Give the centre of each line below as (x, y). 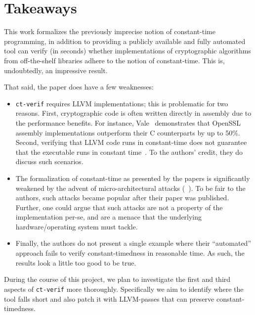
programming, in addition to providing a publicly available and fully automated (125, 41)
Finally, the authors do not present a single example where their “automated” (133, 243)
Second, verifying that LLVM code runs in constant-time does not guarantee (131, 142)
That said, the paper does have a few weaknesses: (79, 87)
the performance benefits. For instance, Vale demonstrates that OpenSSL (128, 122)
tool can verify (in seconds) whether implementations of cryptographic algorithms (127, 51)
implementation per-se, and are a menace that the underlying (109, 217)
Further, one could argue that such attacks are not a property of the (119, 207)
